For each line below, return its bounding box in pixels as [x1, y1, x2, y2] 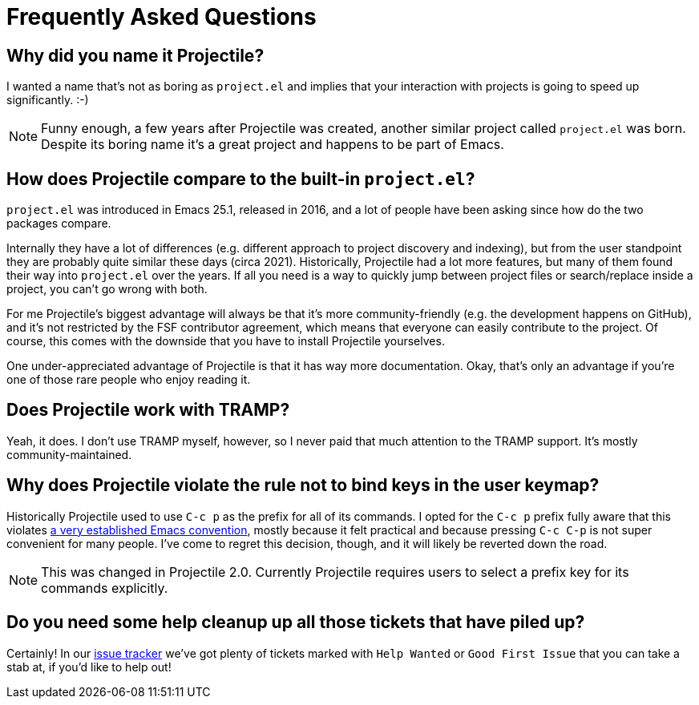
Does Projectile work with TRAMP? [6, 400, 290, 421]
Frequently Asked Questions [6, 3, 317, 30]
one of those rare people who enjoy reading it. [6, 373, 251, 387]
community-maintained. [6, 447, 132, 461]
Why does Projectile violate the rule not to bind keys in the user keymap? [6, 475, 600, 496]
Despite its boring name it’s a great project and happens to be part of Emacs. [41, 136, 504, 153]
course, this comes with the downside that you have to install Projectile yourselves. [6, 334, 445, 348]
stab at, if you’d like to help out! [6, 659, 172, 674]
